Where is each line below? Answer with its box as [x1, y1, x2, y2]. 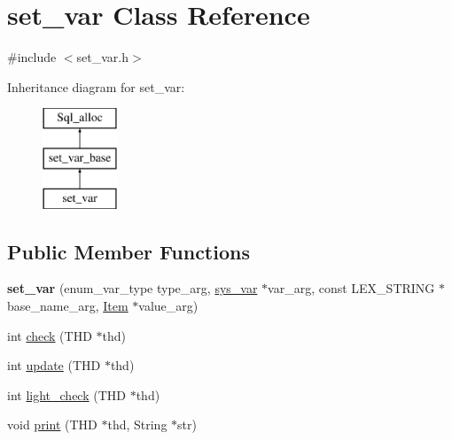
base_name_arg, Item [7, 297, 129, 315]
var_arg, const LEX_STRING [268, 279, 435, 297]
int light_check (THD [7, 385, 126, 404]
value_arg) [138, 297, 199, 315]
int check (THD [7, 326, 92, 344]
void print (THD [7, 415, 97, 434]
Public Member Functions [7, 237, 250, 265]
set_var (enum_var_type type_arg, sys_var [7, 279, 258, 297]
